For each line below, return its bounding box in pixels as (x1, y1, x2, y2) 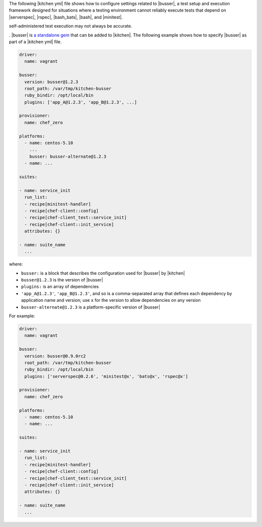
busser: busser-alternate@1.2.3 (29, 153, 107, 159)
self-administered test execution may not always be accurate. (9, 23, 132, 29)
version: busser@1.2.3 (24, 79, 79, 84)
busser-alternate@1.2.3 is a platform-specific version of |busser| (21, 304, 160, 310)
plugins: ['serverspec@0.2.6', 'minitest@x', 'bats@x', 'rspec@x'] (24, 374, 188, 379)
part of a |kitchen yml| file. (9, 39, 62, 45)
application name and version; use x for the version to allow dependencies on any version (21, 297, 201, 303)
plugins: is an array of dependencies (21, 284, 99, 290)
